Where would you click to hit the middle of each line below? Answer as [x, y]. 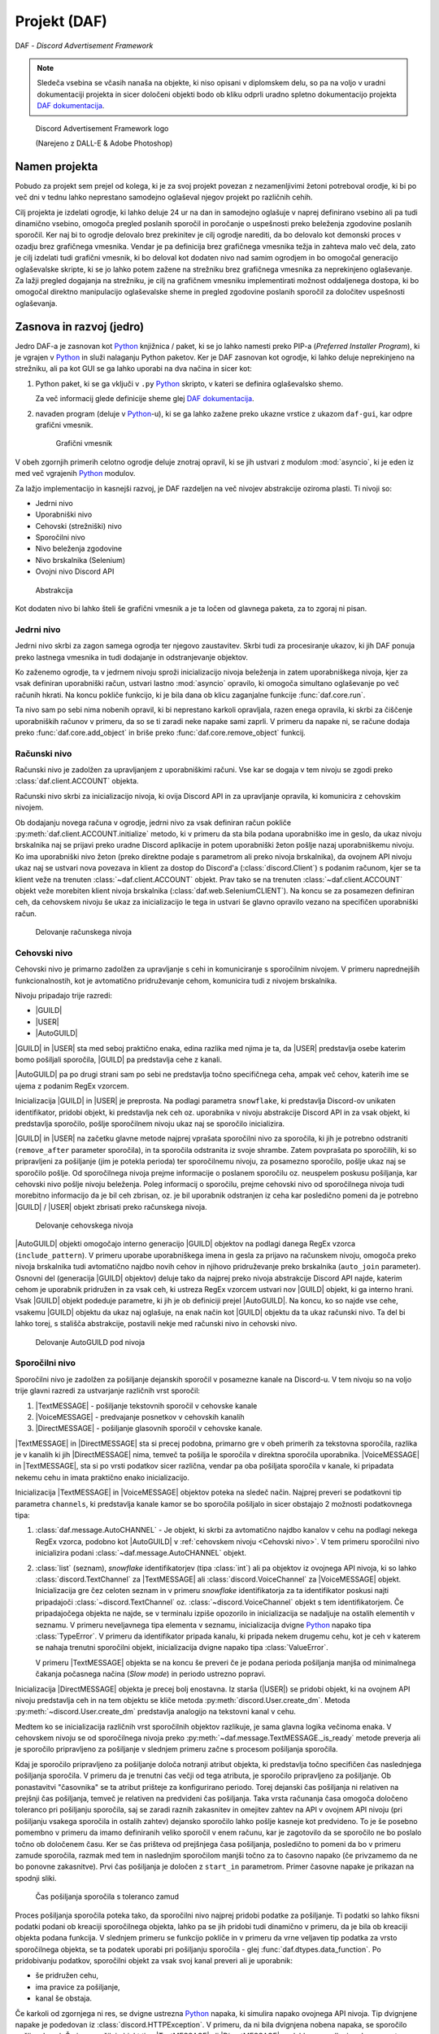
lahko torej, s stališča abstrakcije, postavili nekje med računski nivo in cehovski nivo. [156, 1324]
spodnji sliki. [36, 1878]
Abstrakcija [54, 590]
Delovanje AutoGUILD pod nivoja [90, 1342]
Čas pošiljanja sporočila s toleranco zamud [107, 1897]
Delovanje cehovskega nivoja [84, 1225]
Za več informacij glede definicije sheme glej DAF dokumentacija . [145, 399]
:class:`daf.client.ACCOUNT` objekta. [77, 781]
